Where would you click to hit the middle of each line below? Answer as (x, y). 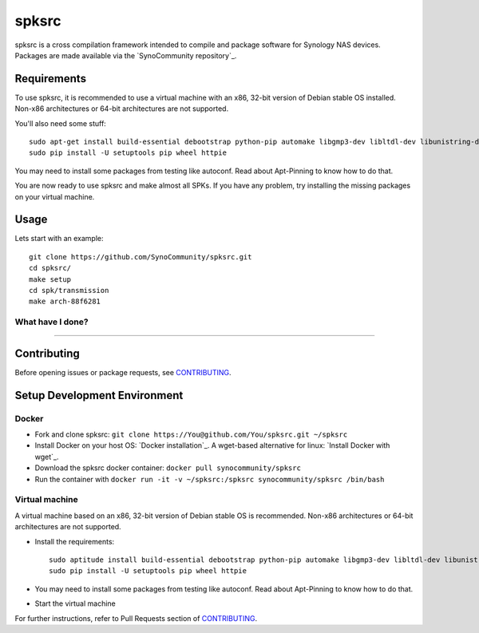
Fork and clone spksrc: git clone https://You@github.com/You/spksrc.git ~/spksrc (191, 434)
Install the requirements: (75, 541)
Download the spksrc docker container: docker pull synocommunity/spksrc (168, 468)
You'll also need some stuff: (61, 123)
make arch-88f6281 (65, 302)
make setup (50, 279)
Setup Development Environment (99, 395)
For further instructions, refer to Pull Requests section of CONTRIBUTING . (136, 618)
